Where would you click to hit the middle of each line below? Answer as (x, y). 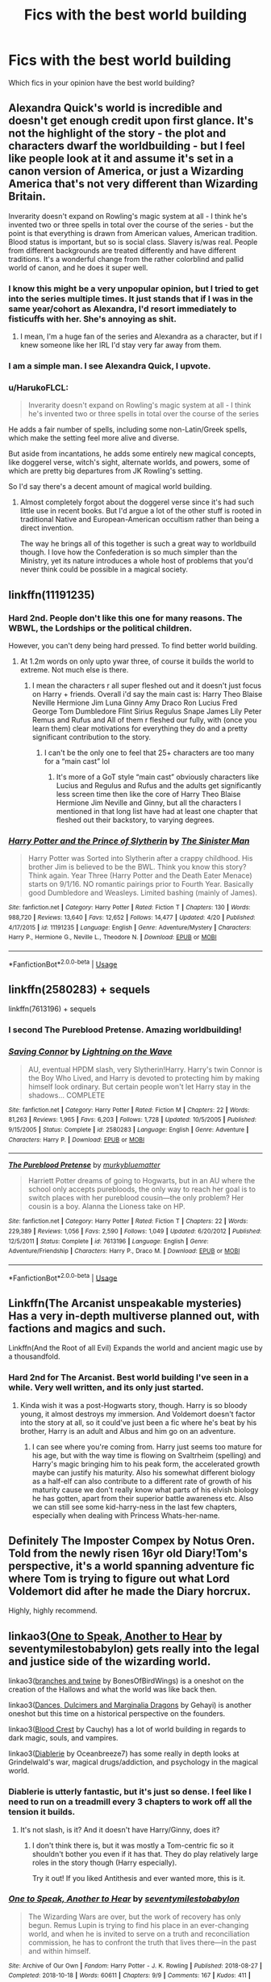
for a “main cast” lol (77, 761)
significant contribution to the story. (92, 736)
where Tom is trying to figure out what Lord (119, 1578)
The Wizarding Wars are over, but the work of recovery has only (134, 1917)
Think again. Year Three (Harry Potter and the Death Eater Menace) (140, 875)
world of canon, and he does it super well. (78, 268)
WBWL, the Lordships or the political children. (100, 628)
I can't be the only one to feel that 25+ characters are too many (149, 753)
